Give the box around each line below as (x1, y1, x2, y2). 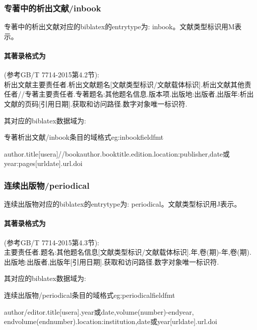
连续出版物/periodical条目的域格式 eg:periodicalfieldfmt (4, 289, 175, 300)
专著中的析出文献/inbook (4, 1, 101, 14)
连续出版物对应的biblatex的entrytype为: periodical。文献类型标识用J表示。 (4, 199, 241, 209)
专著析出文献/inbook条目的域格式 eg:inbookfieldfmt (4, 132, 164, 142)
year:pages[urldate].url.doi (4, 158, 83, 168)
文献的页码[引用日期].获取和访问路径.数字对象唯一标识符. (4, 98, 188, 109)
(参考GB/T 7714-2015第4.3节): (4, 237, 100, 247)
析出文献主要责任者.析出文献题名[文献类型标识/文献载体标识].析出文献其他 (4, 79, 245, 89)
